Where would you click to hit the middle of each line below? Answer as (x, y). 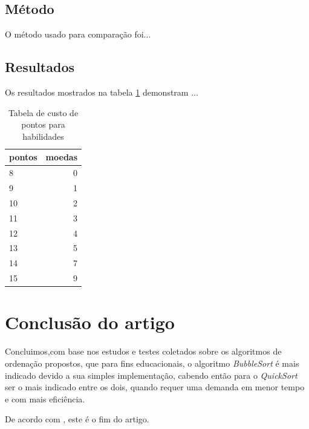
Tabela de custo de (43, 112)
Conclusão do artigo (90, 322)
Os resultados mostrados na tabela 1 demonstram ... (102, 92)
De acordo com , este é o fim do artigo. (77, 419)
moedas (62, 157)
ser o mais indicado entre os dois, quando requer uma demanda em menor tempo (155, 387)
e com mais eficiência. (45, 398)
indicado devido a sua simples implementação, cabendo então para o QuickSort (151, 375)
